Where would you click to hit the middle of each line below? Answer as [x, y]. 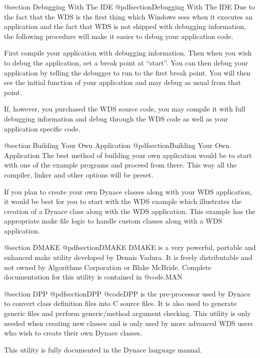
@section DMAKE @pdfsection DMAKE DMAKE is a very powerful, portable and [130, 247]
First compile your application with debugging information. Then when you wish [128, 53]
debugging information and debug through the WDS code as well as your [116, 118]
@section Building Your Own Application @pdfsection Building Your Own [117, 145]
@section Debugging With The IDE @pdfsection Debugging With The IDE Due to [130, 6]
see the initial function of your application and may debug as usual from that [122, 82]
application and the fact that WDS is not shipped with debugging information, [125, 26]
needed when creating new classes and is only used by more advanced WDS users [128, 323]
